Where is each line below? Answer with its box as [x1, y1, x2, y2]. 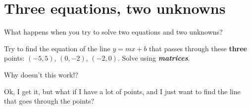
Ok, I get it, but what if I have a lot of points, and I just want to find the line [4, 86, 241, 96]
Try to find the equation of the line [4, 43, 110, 53]
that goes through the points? [4, 96, 95, 106]
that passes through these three [149, 43, 247, 53]
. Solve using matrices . [117, 53, 190, 63]
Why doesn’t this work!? [4, 69, 78, 79]
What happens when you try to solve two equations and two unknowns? [4, 27, 223, 37]
